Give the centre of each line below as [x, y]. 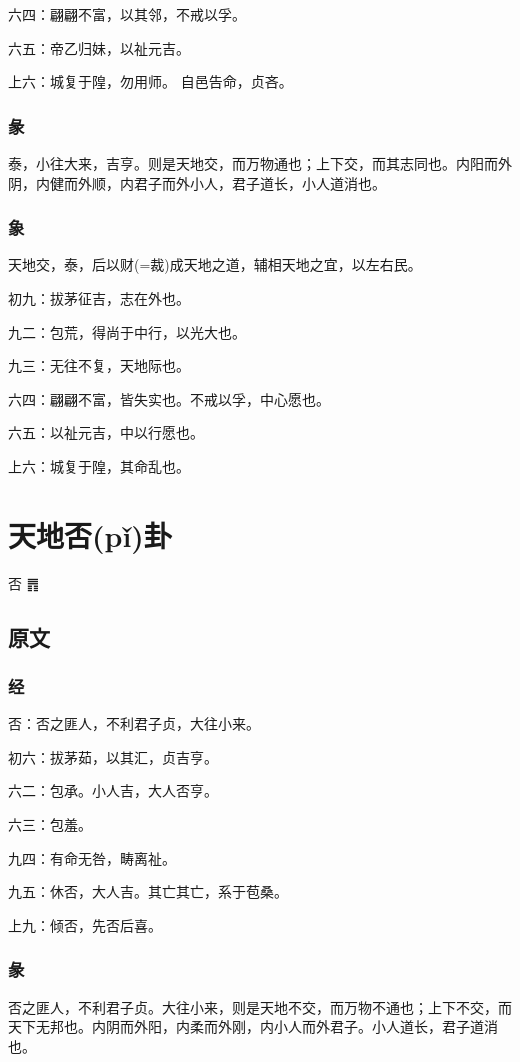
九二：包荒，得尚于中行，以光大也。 [127, 331]
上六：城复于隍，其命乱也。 [99, 465]
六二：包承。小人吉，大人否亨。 [113, 790]
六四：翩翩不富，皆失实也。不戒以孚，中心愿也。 [169, 398]
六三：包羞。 [50, 824]
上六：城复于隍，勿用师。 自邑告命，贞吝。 [150, 81]
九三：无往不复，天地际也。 [99, 365]
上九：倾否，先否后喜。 [85, 924]
